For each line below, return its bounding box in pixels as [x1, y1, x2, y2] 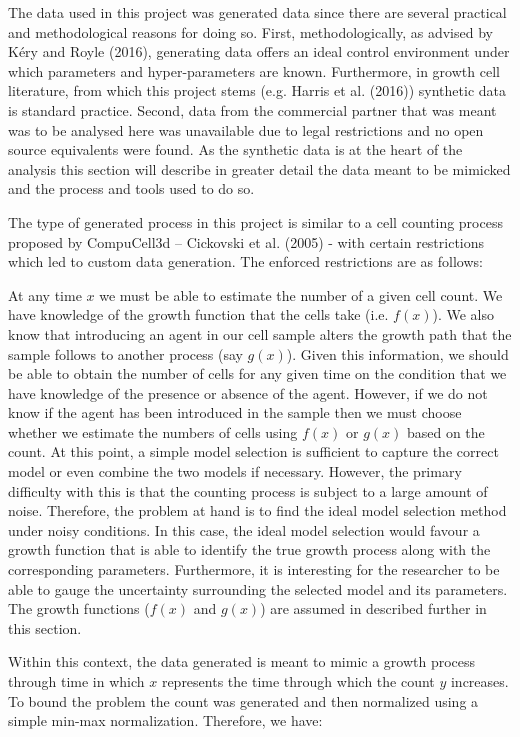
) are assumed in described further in [260, 598, 487, 619]
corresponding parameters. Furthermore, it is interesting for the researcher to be [8, 559, 500, 580]
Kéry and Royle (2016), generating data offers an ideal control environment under [8, 41, 510, 62]
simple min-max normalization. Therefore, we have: [8, 710, 323, 731]
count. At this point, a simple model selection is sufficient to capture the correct [8, 441, 499, 462]
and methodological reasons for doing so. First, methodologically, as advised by [8, 21, 493, 42]
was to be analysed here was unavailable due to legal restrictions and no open [8, 119, 484, 140]
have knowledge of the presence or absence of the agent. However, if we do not [8, 382, 488, 403]
